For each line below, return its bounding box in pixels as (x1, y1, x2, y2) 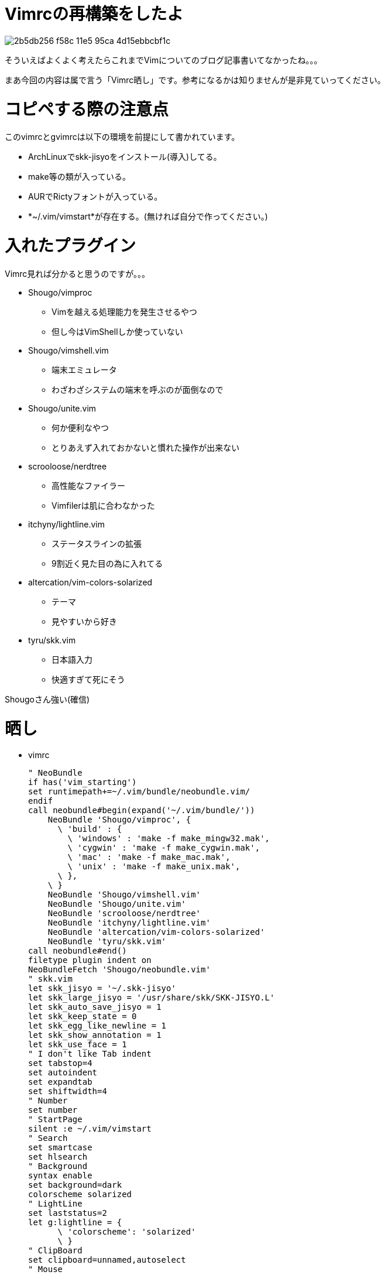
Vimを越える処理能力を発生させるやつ (51, 306, 197, 317)
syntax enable (28, 1171, 92, 1181)
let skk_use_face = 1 (28, 1040, 127, 1050)
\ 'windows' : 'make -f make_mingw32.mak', (67, 834, 270, 844)
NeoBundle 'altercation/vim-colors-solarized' (47, 927, 265, 937)
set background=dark (28, 1180, 122, 1190)
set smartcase (28, 1143, 92, 1153)
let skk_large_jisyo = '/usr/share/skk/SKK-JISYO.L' (28, 993, 275, 1003)
